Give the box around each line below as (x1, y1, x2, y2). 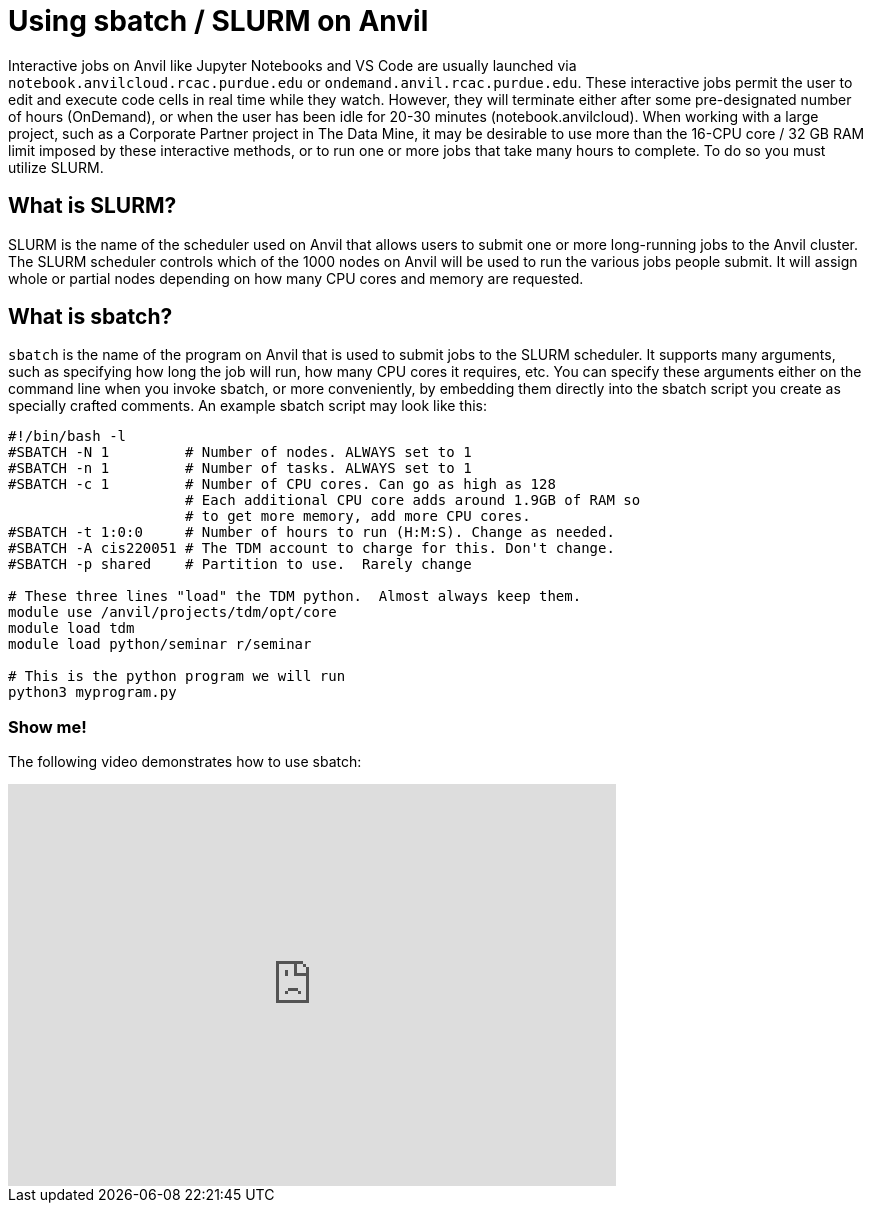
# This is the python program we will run (8, 668, 346, 685)
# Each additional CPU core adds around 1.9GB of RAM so (185, 492, 641, 509)
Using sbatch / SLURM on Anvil (8, 4, 429, 38)
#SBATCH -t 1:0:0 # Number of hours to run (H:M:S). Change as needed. (8, 524, 615, 541)
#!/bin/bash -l (8, 428, 127, 445)
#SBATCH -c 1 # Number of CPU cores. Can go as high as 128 (8, 476, 556, 493)
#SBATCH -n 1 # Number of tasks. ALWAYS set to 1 (8, 460, 472, 477)
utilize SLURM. (8, 158, 104, 176)
